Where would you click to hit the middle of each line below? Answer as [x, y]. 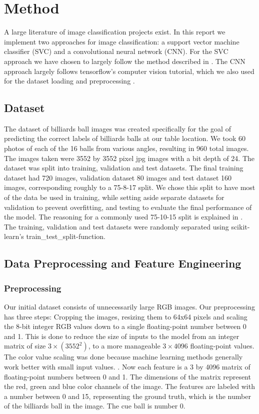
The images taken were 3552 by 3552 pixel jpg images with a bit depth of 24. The [129, 158]
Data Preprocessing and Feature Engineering [123, 263]
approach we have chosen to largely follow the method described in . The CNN [125, 61]
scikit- [240, 226]
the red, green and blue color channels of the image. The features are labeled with [129, 386]
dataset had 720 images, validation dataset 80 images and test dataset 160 [118, 177]
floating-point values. [222, 346]
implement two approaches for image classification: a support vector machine [122, 41]
